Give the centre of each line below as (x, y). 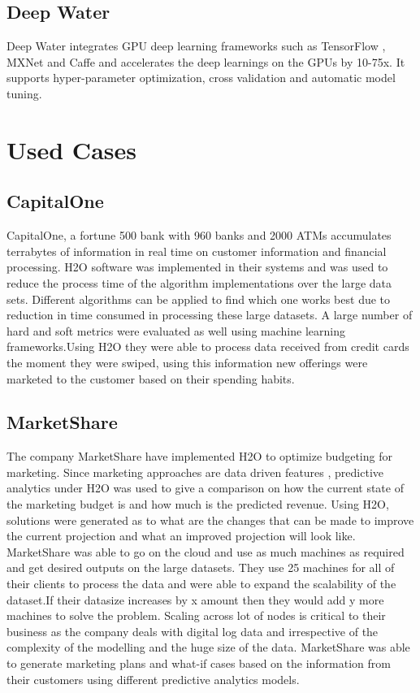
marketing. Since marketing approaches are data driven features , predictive (195, 472)
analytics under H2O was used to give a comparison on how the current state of (205, 488)
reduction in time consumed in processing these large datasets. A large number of (210, 315)
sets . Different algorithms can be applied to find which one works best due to (199, 299)
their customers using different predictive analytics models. (153, 679)
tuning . (24, 93)
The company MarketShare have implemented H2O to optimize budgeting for (199, 456)
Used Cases (71, 149)
